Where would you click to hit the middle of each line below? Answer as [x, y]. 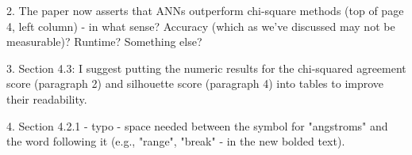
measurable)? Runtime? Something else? [104, 42]
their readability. [47, 98]
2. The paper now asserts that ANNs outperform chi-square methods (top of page [205, 10]
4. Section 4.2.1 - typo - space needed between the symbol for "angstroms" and [197, 125]
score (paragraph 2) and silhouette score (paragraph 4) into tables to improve [195, 83]
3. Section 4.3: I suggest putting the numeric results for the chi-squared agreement [206, 68]
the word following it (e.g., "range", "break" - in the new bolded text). [176, 141]
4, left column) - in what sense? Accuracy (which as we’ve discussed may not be [201, 26]
